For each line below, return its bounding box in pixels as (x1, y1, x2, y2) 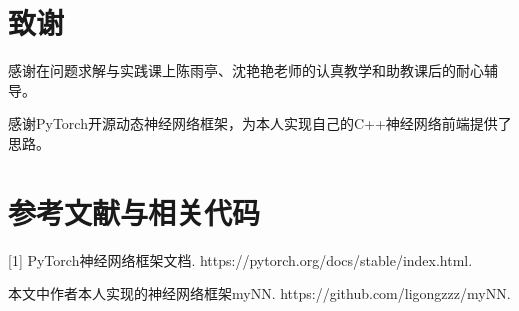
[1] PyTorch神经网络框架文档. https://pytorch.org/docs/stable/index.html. (8, 249, 473, 270)
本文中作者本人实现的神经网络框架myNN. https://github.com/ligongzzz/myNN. (8, 283, 511, 304)
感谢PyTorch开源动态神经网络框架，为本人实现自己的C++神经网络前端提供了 (8, 113, 512, 134)
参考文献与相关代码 (8, 191, 261, 232)
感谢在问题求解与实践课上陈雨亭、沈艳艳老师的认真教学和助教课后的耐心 (8, 60, 484, 81)
